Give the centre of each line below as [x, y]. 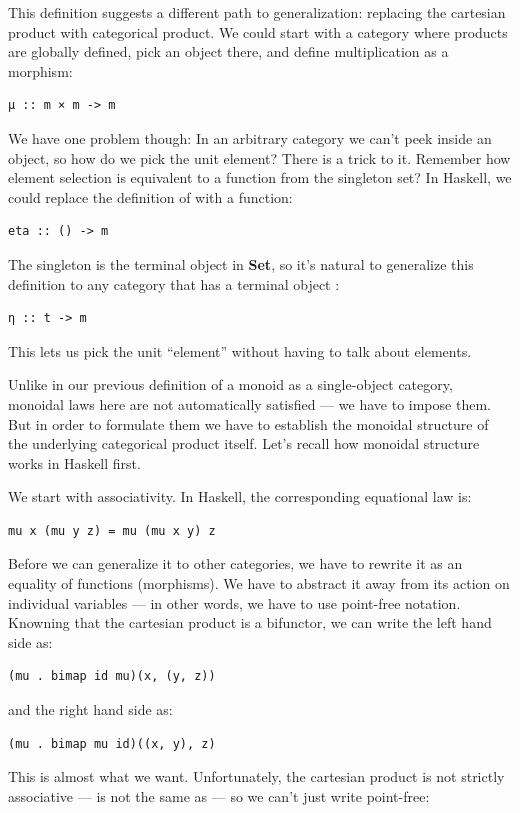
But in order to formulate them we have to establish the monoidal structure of [248, 423]
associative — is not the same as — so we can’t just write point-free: [219, 795]
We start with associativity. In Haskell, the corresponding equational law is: [240, 496]
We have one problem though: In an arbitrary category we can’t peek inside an [250, 137]
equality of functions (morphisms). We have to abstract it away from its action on [259, 583]
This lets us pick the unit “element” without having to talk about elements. [240, 350]
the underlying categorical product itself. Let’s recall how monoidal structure [244, 443]
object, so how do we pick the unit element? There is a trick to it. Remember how [259, 157]
